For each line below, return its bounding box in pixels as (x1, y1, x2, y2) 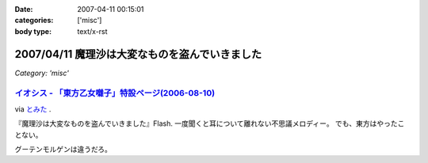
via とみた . (14, 104, 52, 114)
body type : (14, 26, 52, 36)
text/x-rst (77, 26, 108, 36)
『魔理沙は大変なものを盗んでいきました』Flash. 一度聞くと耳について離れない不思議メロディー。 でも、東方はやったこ (14, 119, 405, 128)
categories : (14, 16, 54, 25)
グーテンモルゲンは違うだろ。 (14, 145, 113, 154)
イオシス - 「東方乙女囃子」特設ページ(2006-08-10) (14, 88, 216, 99)
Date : (14, 5, 33, 13)
